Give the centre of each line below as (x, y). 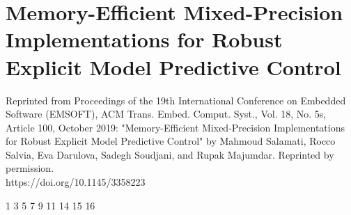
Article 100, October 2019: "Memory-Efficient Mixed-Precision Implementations (175, 127)
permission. (30, 168)
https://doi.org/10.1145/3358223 (76, 182)
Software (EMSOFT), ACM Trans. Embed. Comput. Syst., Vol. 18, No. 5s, (166, 114)
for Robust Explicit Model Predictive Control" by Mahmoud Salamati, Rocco (171, 141)
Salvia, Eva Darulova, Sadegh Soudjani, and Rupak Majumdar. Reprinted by (170, 154)
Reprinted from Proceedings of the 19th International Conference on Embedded (176, 100)
